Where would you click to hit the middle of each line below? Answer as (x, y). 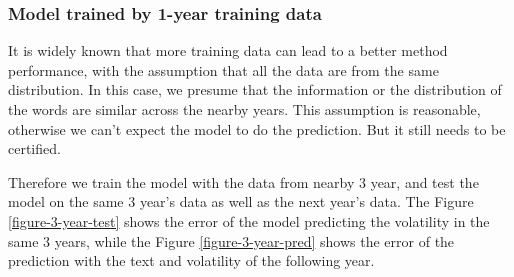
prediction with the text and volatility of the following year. (191, 260)
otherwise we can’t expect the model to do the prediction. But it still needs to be (257, 128)
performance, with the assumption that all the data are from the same (223, 69)
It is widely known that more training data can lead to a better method (228, 50)
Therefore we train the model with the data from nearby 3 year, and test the (243, 181)
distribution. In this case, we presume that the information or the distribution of (255, 89)
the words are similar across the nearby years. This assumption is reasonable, (244, 109)
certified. (34, 148)
